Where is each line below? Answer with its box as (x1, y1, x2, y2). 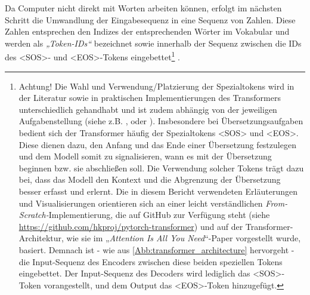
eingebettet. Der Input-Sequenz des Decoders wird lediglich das (18, 267, 250, 279)
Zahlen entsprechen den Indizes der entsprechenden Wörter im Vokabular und (5, 25, 290, 38)
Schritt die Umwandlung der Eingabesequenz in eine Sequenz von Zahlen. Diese (5, 13, 296, 26)
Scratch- (18, 208, 49, 221)
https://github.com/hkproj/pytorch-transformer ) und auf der (18, 220, 243, 232)
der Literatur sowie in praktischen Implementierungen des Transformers (18, 91, 281, 104)
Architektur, (18, 232, 64, 244)
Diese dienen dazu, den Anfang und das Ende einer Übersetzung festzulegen (18, 138, 296, 150)
